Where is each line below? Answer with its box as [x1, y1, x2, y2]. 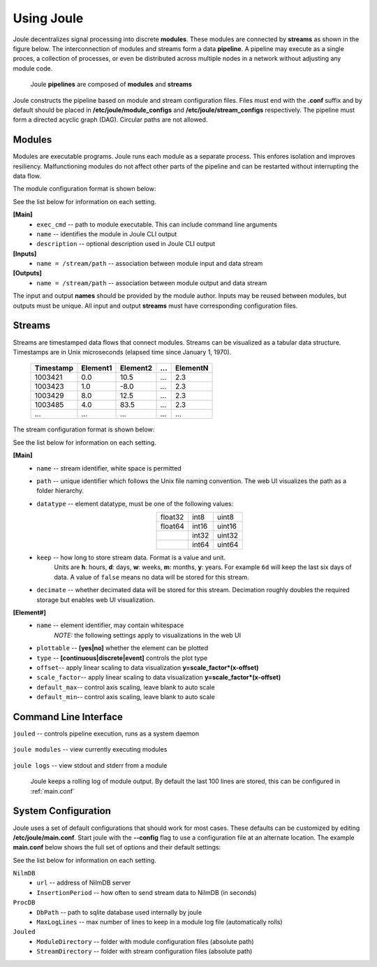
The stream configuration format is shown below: [13, 425, 155, 434]
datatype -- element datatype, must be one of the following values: [36, 499, 234, 508]
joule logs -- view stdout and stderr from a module [13, 761, 168, 769]
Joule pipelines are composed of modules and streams [30, 80, 192, 89]
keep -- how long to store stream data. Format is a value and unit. [36, 553, 226, 562]
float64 [160, 522, 184, 531]
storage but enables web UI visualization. [36, 595, 155, 604]
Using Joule [13, 10, 84, 26]
